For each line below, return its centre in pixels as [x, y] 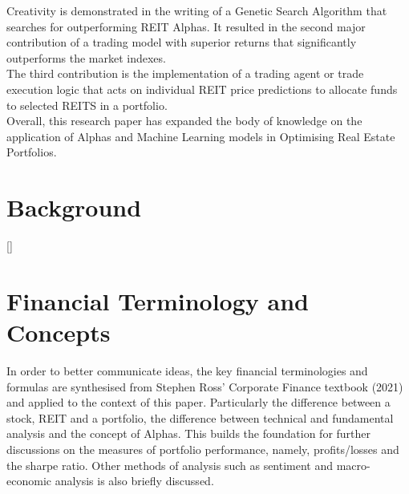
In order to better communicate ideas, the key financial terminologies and [187, 370]
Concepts [59, 332]
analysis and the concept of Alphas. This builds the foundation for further [189, 433]
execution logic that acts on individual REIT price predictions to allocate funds [202, 89]
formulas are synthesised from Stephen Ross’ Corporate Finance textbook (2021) [205, 386]
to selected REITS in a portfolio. [87, 105]
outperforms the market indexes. [86, 57]
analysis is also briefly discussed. [134, 481]
